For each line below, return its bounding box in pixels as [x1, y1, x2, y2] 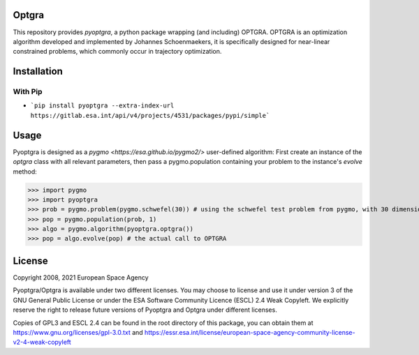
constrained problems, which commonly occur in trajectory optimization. [13, 47, 222, 56]
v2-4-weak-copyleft [13, 338, 71, 347]
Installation [13, 66, 63, 77]
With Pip [13, 87, 43, 97]
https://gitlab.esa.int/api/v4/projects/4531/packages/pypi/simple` [30, 112, 270, 119]
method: [13, 167, 38, 176]
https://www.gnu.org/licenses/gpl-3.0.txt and [13, 328, 143, 336]
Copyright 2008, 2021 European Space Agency [13, 273, 149, 282]
